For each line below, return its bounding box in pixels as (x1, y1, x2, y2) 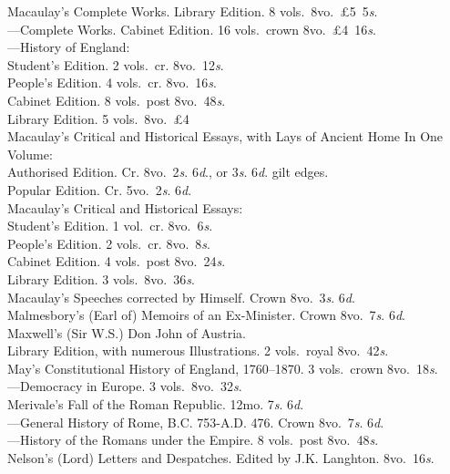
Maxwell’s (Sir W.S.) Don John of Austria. (7, 323, 246, 342)
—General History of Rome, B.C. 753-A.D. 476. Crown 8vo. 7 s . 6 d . (7, 412, 384, 431)
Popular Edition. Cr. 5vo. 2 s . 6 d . (7, 180, 192, 199)
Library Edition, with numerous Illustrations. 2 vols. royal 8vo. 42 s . (7, 341, 389, 360)
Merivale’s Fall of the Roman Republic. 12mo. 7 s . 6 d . (7, 395, 304, 414)
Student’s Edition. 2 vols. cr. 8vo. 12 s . (7, 55, 224, 74)
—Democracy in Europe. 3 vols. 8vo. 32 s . (7, 376, 242, 396)
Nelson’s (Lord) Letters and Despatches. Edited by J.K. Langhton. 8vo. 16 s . (7, 448, 435, 467)
